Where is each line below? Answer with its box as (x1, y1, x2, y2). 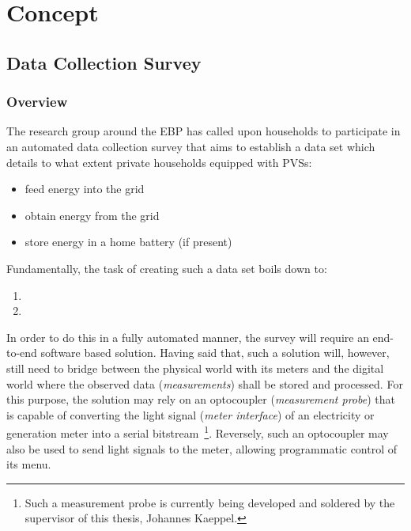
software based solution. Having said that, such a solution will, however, (40, 344, 390, 361)
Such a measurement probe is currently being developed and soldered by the (25, 494, 395, 510)
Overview (6, 92, 68, 112)
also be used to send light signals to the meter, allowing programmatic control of (6, 440, 398, 457)
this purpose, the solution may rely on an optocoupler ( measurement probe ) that (6, 391, 395, 408)
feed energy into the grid (25, 180, 145, 197)
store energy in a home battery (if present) (25, 233, 232, 250)
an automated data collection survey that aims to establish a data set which (6, 138, 375, 154)
